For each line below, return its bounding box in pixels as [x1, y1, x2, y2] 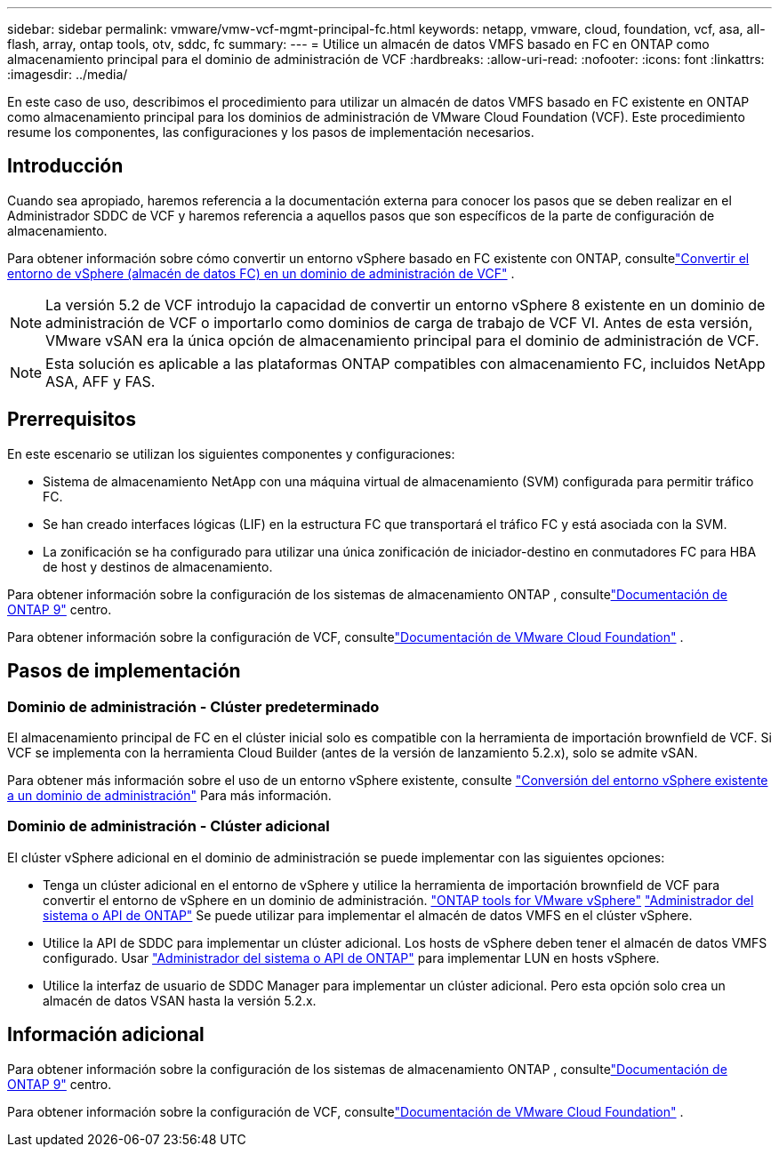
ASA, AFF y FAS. [45, 372, 156, 390]
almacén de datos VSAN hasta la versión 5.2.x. [43, 992, 317, 1008]
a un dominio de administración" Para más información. [7, 787, 332, 803]
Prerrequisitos [7, 408, 136, 431]
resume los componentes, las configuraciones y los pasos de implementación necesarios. [7, 124, 534, 140]
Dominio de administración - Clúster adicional [7, 817, 330, 836]
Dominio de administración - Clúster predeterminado [7, 697, 380, 716]
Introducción [7, 155, 124, 178]
